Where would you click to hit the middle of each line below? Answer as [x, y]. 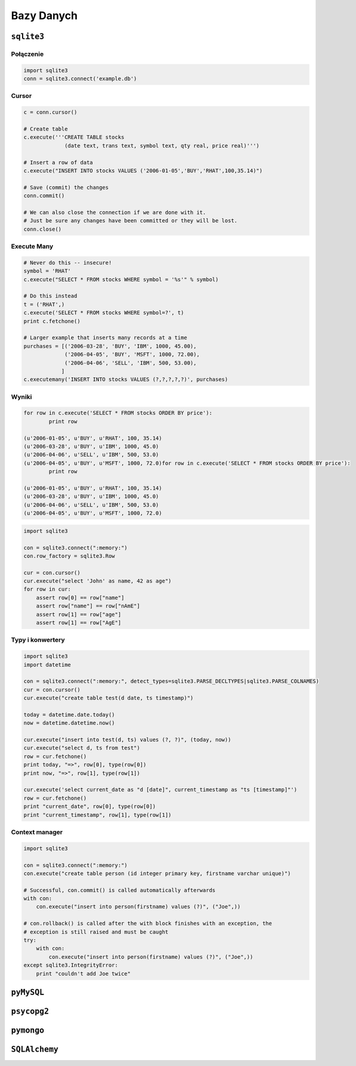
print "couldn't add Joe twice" [83, 974]
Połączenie [27, 54]
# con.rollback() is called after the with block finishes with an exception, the [148, 924]
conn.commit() [44, 196]
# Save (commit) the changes [66, 187]
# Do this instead [50, 296]
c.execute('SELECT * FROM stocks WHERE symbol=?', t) [104, 313]
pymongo [28, 1031]
